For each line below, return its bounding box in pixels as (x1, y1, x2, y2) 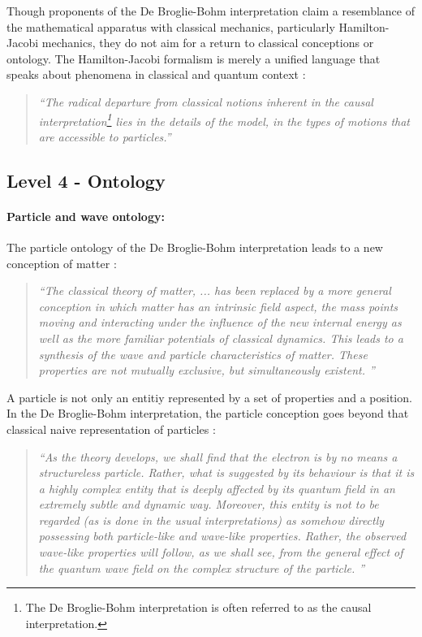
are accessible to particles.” (38, 128, 171, 145)
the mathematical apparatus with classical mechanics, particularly (6, 18, 335, 35)
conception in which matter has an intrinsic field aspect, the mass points (38, 297, 398, 314)
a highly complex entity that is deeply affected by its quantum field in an (38, 479, 395, 496)
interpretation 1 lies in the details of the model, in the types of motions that (38, 110, 410, 129)
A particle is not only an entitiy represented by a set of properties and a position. (6, 388, 412, 405)
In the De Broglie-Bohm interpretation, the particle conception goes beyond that (6, 405, 409, 422)
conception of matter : (6, 254, 117, 271)
